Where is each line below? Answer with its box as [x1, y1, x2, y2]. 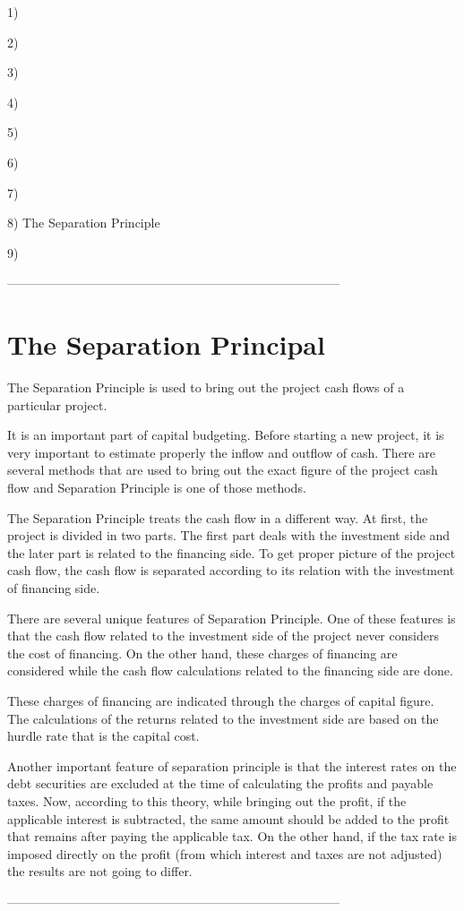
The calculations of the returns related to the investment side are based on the [7, 709, 439, 727]
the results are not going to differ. [7, 862, 193, 881]
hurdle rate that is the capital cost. [7, 726, 200, 745]
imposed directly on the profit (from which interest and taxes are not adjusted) [7, 844, 443, 863]
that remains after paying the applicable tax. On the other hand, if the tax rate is [7, 827, 458, 846]
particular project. [7, 395, 107, 414]
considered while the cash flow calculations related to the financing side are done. [7, 661, 453, 680]
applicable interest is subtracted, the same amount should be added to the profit [7, 809, 450, 828]
